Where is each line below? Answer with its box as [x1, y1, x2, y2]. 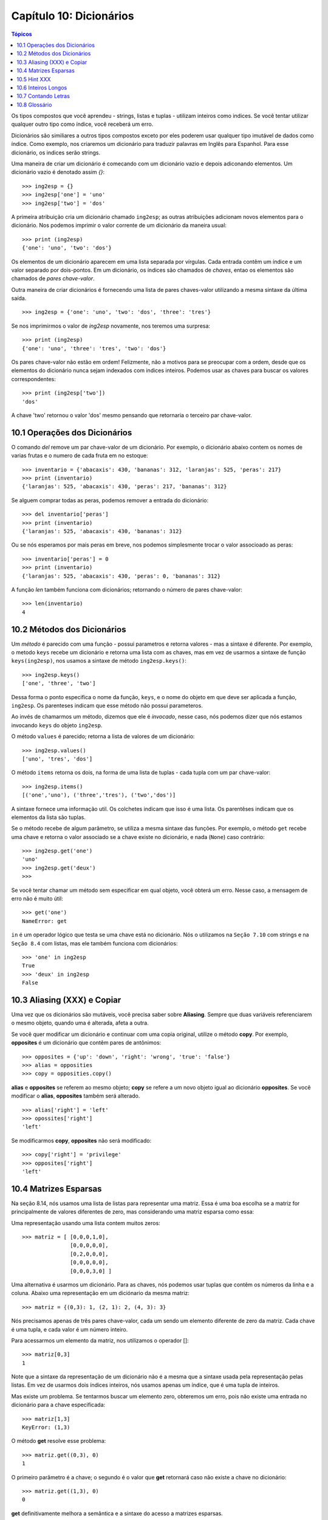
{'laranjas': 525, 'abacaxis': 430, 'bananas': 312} [22, 528, 182, 535]
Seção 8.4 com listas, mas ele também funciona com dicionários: [11, 939, 178, 947]
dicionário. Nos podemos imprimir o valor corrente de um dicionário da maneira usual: [11, 222, 227, 229]
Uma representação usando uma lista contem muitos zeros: [11, 1219, 160, 1226]
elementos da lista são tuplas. [11, 814, 86, 821]
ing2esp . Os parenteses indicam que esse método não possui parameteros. [11, 702, 203, 710]
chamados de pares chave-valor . [11, 275, 95, 282]
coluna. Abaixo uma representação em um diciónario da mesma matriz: [11, 1290, 190, 1297]
